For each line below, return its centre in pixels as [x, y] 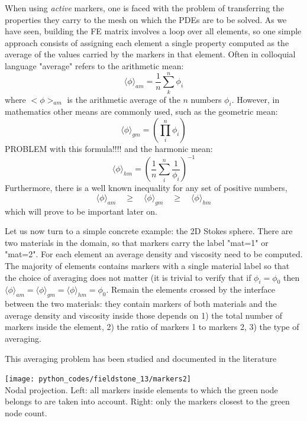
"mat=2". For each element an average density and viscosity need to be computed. [154, 254]
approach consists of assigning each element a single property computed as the [147, 42]
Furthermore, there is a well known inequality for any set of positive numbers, [146, 188]
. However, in [256, 99]
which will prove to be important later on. [81, 211]
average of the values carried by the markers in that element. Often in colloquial [150, 54]
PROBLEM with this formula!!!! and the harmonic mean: [109, 149]
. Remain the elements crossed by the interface [191, 289]
